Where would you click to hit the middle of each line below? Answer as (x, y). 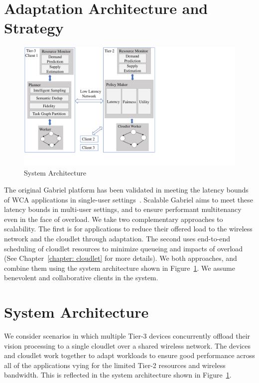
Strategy (34, 28)
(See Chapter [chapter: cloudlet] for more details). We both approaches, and (121, 258)
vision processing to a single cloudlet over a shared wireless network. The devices (128, 345)
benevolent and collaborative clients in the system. (81, 278)
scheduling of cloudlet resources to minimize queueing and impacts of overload (124, 248)
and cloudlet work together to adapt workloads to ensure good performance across (129, 355)
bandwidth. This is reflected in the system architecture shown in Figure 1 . (118, 375)
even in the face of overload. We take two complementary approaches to (114, 219)
